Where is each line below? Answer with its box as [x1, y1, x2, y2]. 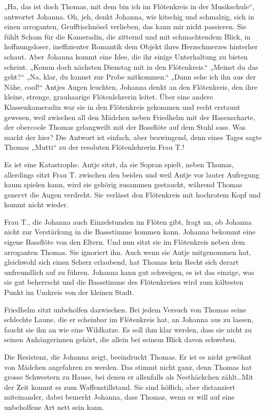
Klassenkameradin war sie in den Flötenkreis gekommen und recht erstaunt [4, 101, 240, 112]
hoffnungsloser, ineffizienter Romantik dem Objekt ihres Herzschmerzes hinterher [4, 41, 258, 52]
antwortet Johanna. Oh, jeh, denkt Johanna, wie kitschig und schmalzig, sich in [4, 11, 254, 22]
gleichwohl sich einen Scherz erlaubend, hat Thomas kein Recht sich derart [4, 257, 239, 267]
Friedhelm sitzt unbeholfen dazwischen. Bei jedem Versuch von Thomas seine [4, 304, 247, 314]
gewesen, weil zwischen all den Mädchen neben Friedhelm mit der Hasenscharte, [4, 111, 255, 122]
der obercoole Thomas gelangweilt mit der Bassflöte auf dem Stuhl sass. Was [4, 122, 245, 132]
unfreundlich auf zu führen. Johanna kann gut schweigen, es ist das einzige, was [4, 266, 254, 277]
